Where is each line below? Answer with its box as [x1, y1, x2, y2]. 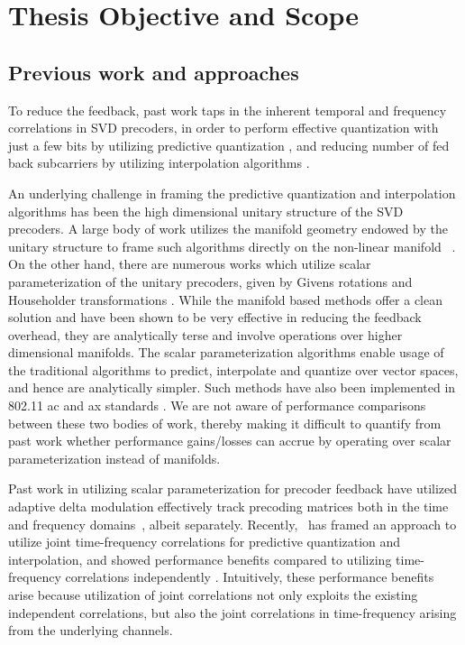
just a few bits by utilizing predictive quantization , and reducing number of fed [8, 135, 450, 154]
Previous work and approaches [8, 58, 299, 86]
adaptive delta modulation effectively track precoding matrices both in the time [8, 497, 449, 516]
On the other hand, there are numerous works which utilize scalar [8, 254, 371, 273]
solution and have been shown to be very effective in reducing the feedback [8, 308, 422, 327]
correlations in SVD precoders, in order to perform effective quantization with [8, 118, 439, 137]
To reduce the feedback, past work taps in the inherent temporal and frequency [8, 100, 447, 119]
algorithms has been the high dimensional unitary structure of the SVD [8, 201, 404, 220]
